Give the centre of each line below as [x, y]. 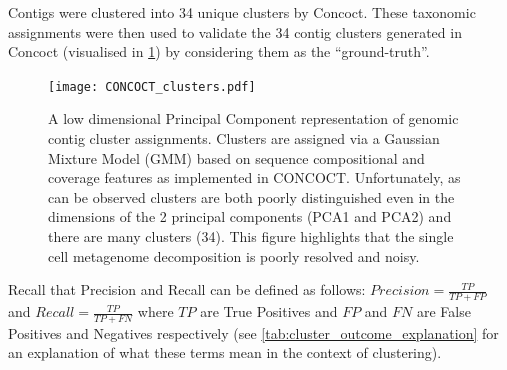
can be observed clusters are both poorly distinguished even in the [251, 196]
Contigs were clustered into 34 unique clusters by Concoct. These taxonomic [242, 12]
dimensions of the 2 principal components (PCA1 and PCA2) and [250, 216]
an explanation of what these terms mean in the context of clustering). [225, 352]
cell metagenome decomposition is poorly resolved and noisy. [234, 255]
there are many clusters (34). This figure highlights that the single [251, 236]
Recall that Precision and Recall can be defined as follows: [187, 289]
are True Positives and [269, 311]
